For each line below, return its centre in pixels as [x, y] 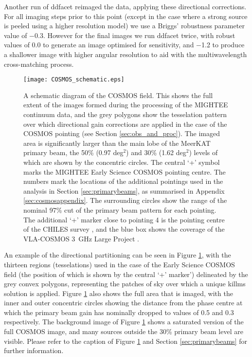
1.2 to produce [223, 45]
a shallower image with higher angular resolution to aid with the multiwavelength [126, 54]
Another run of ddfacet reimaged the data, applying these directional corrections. [125, 6]
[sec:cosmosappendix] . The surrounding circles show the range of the [125, 200]
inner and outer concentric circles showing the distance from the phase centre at [123, 303]
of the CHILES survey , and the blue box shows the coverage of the [124, 229]
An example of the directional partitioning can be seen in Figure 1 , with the [117, 255]
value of [16, 35]
